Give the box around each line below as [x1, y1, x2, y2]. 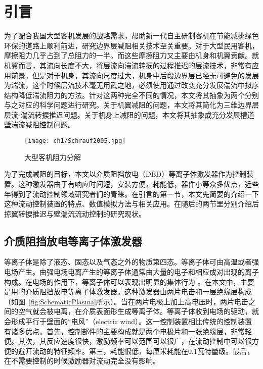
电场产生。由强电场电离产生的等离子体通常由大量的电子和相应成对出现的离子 [4, 267, 259, 277]
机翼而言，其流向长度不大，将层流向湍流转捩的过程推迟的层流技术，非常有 [4, 60, 252, 70]
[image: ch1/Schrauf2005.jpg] [24, 137, 126, 145]
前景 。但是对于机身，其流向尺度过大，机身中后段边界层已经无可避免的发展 [11, 70, 259, 80]
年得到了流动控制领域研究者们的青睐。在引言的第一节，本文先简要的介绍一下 [4, 188, 259, 199]
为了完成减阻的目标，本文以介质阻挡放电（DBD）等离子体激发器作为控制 [4, 169, 247, 179]
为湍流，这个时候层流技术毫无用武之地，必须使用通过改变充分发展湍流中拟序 [4, 80, 259, 90]
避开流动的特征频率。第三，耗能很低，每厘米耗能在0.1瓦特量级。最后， [18, 345, 254, 356]
